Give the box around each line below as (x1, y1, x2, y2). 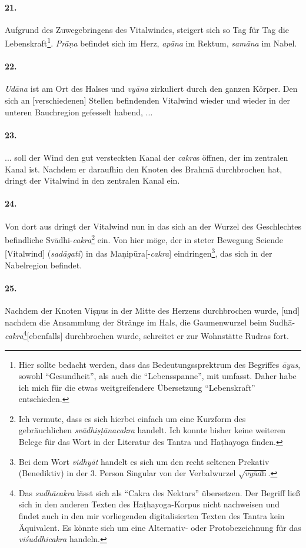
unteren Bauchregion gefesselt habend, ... (5, 105, 153, 118)
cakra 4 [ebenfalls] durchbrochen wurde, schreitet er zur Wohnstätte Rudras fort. (5, 328, 289, 341)
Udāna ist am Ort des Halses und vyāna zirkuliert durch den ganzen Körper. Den (5, 82, 298, 95)
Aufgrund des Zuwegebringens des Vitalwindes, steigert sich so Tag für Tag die (5, 23, 289, 35)
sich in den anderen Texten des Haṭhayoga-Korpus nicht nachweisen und (18, 498, 280, 510)
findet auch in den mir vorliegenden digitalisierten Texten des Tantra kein (18, 510, 285, 522)
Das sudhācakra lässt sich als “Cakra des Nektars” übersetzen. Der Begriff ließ (18, 486, 300, 499)
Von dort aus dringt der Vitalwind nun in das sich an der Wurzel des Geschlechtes (5, 220, 301, 232)
